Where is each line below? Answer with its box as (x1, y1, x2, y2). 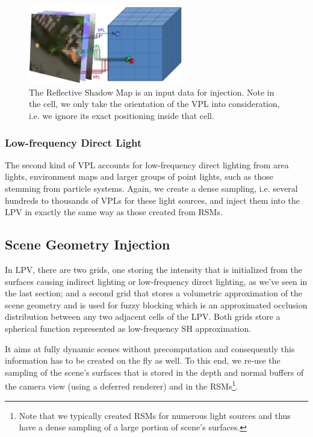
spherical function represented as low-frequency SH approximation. (5, 322, 252, 335)
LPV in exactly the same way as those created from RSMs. (5, 206, 223, 218)
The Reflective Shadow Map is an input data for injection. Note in (29, 85, 274, 98)
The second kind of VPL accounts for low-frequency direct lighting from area (5, 158, 289, 171)
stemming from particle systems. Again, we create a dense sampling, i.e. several (5, 182, 298, 195)
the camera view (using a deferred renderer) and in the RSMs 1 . (5, 378, 238, 393)
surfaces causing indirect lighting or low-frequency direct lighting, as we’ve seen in (5, 275, 308, 287)
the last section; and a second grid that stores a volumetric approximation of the (5, 287, 303, 299)
